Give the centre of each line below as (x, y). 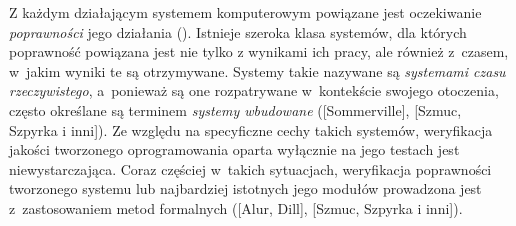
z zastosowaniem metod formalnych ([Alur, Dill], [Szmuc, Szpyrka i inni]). (236, 207)
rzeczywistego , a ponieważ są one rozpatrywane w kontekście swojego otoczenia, (254, 90)
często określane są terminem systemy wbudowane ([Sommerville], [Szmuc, (235, 109)
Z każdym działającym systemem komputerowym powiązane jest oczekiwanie (245, 12)
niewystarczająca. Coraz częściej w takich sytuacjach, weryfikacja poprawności (250, 168)
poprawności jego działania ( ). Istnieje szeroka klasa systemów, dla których (238, 31)
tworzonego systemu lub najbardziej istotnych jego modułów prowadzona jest (245, 188)
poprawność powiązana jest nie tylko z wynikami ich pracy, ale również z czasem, (259, 51)
